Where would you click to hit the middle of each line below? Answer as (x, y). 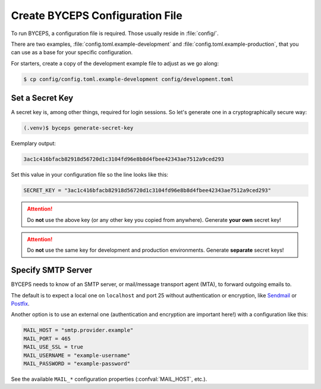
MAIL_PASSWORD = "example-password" (77, 363)
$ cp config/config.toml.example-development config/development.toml (129, 79)
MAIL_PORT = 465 (47, 338)
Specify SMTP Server (51, 270)
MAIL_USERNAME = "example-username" (77, 355)
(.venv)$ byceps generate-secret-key (78, 128)
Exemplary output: (34, 143)
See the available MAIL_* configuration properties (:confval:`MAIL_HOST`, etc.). (109, 379)
